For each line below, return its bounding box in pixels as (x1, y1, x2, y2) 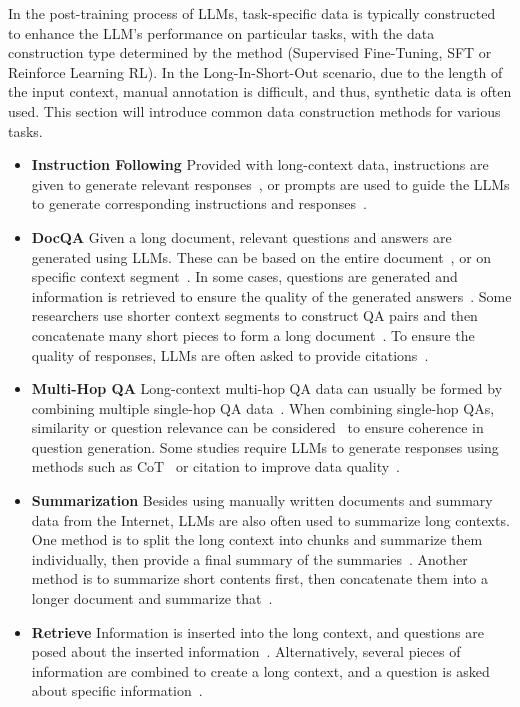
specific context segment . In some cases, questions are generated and (31, 266, 458, 287)
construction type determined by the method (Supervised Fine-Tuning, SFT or (8, 42, 492, 63)
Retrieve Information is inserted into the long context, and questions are (31, 621, 484, 642)
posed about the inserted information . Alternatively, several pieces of (31, 641, 461, 662)
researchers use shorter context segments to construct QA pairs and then (31, 305, 478, 326)
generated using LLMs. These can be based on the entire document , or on (31, 246, 492, 267)
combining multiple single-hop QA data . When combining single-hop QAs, (31, 397, 495, 418)
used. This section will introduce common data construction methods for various (8, 100, 501, 121)
